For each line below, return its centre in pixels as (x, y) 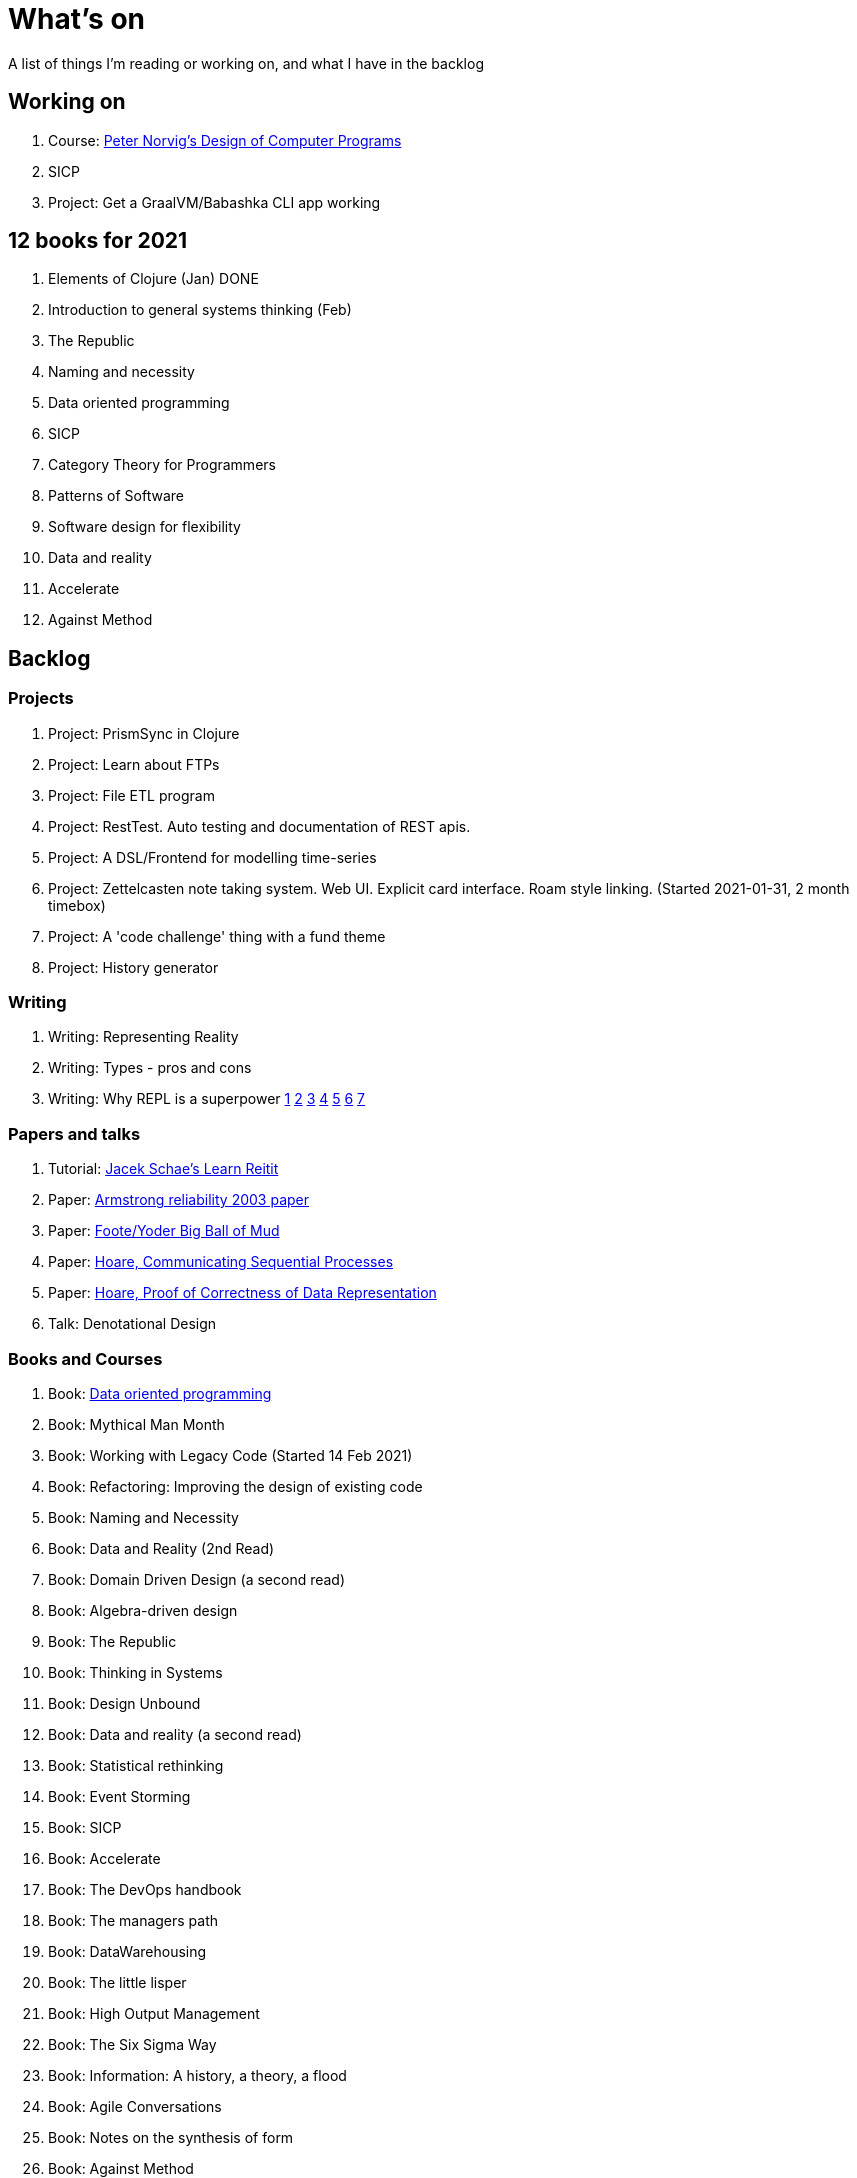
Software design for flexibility (144, 527)
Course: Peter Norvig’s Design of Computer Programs (225, 140)
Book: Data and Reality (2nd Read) (161, 1548)
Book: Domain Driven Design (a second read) (197, 1579)
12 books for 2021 (98, 241)
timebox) (77, 905)
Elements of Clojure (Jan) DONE (153, 279)
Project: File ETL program (131, 795)
